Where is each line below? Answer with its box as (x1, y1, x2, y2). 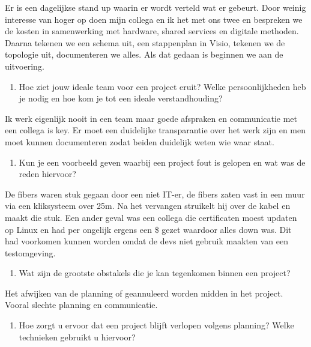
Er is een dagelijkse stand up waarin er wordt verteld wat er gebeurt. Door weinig (5, 1, 306, 13)
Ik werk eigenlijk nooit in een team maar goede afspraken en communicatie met (5, 112, 298, 124)
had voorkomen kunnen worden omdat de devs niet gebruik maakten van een (5, 235, 288, 247)
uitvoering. (5, 59, 44, 72)
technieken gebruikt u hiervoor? (19, 330, 136, 343)
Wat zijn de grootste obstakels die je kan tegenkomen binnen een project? (19, 267, 291, 279)
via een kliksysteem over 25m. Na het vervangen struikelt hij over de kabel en (5, 199, 291, 212)
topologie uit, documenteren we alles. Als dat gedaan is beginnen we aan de (5, 48, 283, 61)
